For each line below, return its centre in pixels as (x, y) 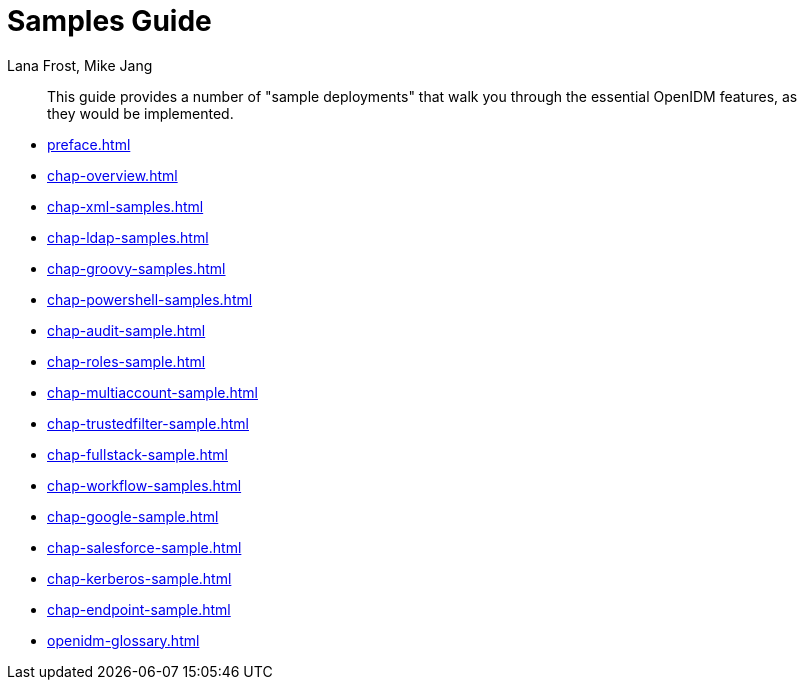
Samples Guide (109, 21)
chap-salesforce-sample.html (144, 547)
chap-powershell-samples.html (150, 299)
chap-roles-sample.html (126, 361)
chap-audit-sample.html (126, 330)
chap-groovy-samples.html (136, 268)
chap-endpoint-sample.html (139, 609)
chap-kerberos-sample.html (139, 578)
